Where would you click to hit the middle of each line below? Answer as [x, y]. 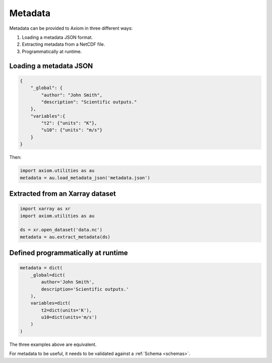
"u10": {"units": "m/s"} [72, 130]
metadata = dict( [41, 268]
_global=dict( [48, 275]
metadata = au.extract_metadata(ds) [65, 237]
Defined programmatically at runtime [69, 253]
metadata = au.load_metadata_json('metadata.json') [85, 178]
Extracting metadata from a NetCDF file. [63, 44]
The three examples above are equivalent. [53, 344]
